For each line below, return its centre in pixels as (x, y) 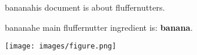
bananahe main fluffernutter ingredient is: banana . (99, 27)
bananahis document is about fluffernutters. (85, 7)
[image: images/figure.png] (61, 46)
